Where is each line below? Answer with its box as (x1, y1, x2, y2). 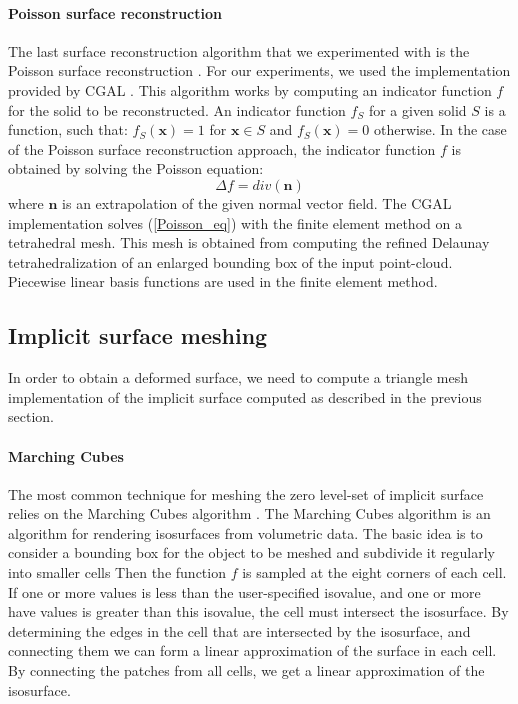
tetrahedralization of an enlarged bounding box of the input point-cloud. (8, 251, 453, 272)
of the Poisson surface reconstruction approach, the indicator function (8, 138, 436, 159)
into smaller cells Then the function (8, 562, 226, 583)
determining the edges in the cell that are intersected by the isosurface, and (8, 620, 471, 641)
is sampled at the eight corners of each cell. (242, 562, 507, 583)
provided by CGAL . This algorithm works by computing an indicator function (8, 79, 492, 100)
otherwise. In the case (374, 119, 507, 140)
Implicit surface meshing (8, 320, 268, 351)
